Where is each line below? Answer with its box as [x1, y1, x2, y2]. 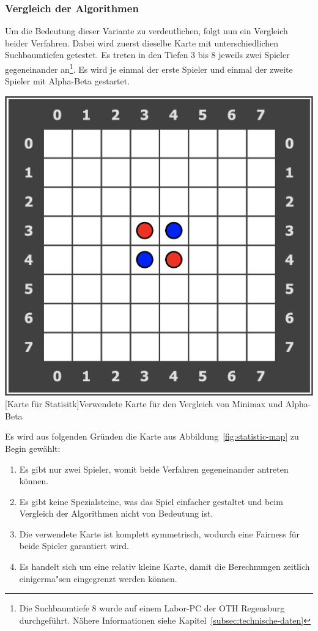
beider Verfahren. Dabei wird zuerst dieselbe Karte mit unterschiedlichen [5, 36, 279, 49]
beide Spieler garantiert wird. [19, 539, 129, 552]
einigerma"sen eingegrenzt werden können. [19, 572, 177, 585]
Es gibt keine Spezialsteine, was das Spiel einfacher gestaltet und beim [19, 495, 283, 507]
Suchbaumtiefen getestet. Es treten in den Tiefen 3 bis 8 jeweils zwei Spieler [5, 48, 290, 61]
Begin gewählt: [5, 441, 61, 454]
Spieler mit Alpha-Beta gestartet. [5, 75, 130, 87]
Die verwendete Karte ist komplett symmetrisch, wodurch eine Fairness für [19, 527, 300, 540]
